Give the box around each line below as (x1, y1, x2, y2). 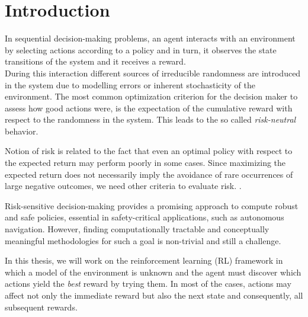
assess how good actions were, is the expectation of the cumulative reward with (5, 101, 293, 114)
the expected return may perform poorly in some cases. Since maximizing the (5, 156, 286, 169)
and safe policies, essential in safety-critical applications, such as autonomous (5, 211, 284, 223)
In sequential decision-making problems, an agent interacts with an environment (5, 32, 296, 44)
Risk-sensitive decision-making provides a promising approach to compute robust (5, 199, 299, 212)
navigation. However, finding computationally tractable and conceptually (5, 223, 269, 235)
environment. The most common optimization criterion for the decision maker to (5, 90, 298, 103)
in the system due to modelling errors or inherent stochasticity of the (5, 78, 255, 91)
